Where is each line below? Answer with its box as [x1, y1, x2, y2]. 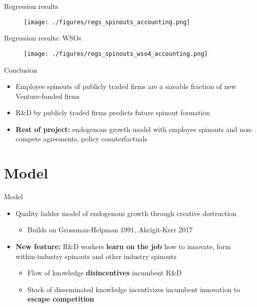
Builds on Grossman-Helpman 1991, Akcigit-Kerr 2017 [27, 224, 193, 235]
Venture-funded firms [15, 90, 80, 101]
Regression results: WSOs [4, 33, 82, 43]
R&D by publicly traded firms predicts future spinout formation [15, 107, 210, 118]
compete [15, 133, 41, 144]
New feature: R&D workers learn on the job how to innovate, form [15, 241, 231, 251]
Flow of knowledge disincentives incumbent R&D [27, 267, 182, 278]
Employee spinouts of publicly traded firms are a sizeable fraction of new [15, 81, 236, 91]
